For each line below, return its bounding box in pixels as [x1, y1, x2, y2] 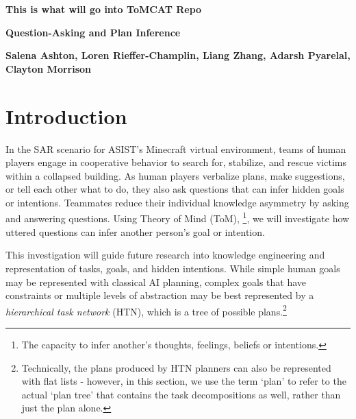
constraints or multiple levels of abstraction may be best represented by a [5, 288, 314, 302]
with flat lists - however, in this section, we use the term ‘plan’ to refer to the [21, 374, 346, 388]
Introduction [5, 101, 127, 130]
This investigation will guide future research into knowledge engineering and [5, 248, 325, 262]
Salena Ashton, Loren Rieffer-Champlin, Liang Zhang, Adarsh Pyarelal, [5, 48, 351, 62]
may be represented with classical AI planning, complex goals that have [5, 274, 307, 289]
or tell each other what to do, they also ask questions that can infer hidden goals [5, 182, 344, 196]
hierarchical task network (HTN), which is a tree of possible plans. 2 [5, 302, 287, 318]
